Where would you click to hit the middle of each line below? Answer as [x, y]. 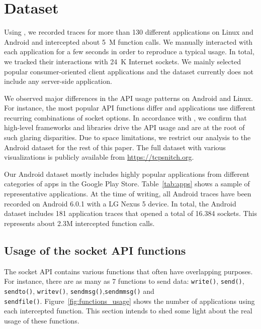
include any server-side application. [58, 81]
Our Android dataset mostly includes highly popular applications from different [127, 174]
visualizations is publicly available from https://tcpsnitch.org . [99, 157]
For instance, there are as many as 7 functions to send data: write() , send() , [124, 281]
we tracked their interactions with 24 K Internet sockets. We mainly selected [122, 61]
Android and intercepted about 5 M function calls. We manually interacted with [128, 41]
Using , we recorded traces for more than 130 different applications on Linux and [129, 32]
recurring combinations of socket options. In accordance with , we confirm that [125, 117]
